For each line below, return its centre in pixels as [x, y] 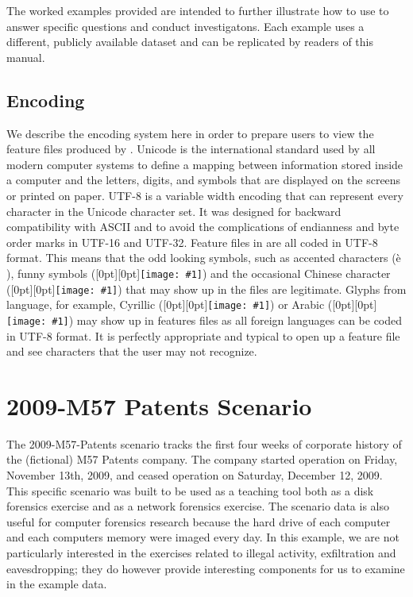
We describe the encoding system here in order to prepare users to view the [190, 133]
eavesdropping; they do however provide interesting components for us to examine [206, 568]
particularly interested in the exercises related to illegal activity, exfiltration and [201, 553]
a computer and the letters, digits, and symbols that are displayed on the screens [204, 180]
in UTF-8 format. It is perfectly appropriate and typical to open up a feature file [203, 335]
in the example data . [57, 584]
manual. [26, 57]
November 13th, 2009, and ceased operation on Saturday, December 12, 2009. [195, 475]
